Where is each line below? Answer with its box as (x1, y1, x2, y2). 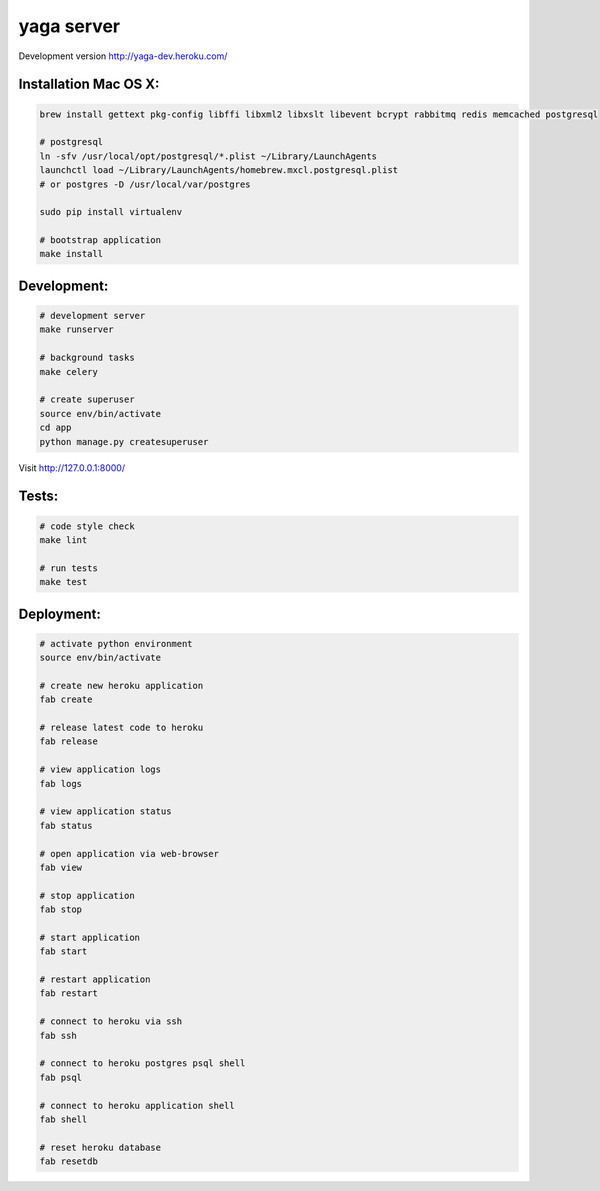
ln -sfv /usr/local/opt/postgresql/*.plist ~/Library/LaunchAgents (39, 150, 378, 162)
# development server (39, 310, 146, 322)
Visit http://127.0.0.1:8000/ (18, 461, 125, 474)
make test (39, 576, 88, 588)
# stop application (39, 890, 135, 901)
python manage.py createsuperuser (39, 436, 209, 447)
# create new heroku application (39, 680, 204, 691)
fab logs (39, 778, 83, 789)
